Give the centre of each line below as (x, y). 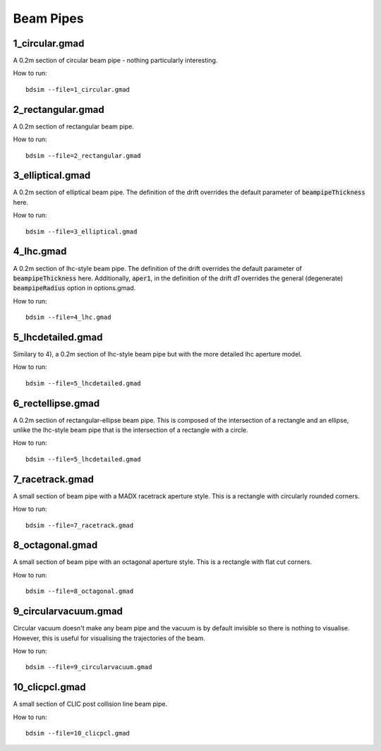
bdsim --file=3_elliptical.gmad (81, 232)
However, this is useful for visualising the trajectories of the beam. (109, 638)
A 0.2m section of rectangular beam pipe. (73, 126)
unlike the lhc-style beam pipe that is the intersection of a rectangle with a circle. (131, 430)
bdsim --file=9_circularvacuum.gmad (89, 667)
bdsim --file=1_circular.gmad (78, 89)
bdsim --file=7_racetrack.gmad (80, 525)
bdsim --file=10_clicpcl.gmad (78, 733)
